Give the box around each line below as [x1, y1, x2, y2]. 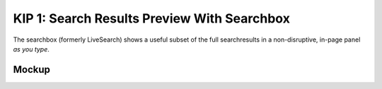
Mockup [13, 64, 51, 76]
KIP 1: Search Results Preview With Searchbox [13, 11, 290, 26]
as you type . [13, 44, 50, 53]
